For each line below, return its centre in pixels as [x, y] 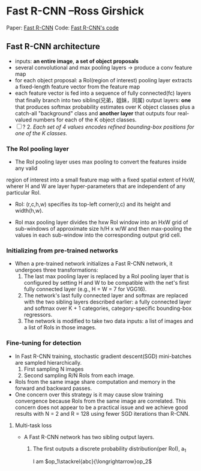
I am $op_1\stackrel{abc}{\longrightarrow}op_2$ [92, 461]
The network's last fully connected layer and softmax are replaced [106, 296]
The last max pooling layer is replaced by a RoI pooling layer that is [106, 276]
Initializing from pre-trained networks [62, 251]
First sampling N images [54, 369]
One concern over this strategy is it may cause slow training [89, 394]
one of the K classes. [41, 133]
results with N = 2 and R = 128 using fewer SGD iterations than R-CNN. [102, 413]
